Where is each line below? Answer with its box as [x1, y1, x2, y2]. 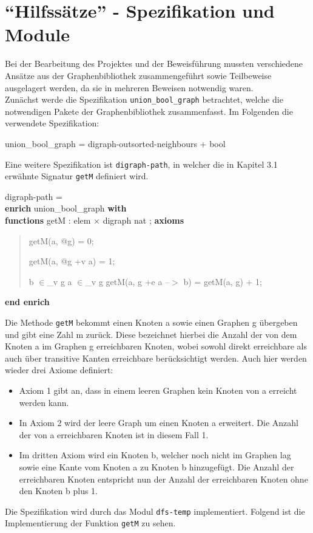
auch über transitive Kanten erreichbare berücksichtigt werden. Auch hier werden [5, 351, 307, 364]
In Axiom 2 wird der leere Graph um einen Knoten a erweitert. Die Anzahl [19, 416, 298, 429]
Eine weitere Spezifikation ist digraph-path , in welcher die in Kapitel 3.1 [5, 157, 278, 170]
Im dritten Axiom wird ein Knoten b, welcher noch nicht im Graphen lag [19, 449, 291, 461]
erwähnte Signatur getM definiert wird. [5, 170, 149, 182]
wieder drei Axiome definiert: [5, 363, 113, 376]
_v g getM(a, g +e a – [85, 275, 170, 287]
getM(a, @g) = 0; [29, 234, 94, 247]
